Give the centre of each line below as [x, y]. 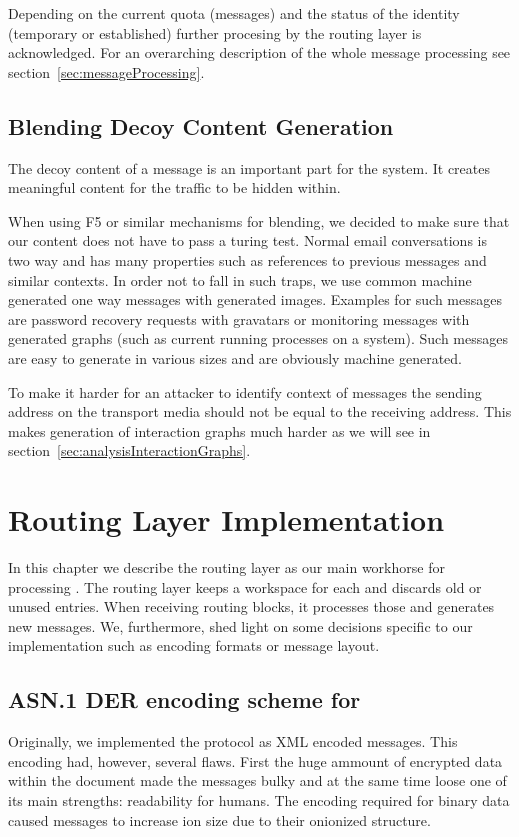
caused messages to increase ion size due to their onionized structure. [219, 819]
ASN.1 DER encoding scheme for [184, 699]
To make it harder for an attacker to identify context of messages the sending [245, 391]
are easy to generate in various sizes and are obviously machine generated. [235, 357]
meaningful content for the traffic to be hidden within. [174, 187]
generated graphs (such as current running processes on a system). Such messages [258, 338]
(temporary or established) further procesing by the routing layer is [215, 32]
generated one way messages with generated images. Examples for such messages [255, 299]
